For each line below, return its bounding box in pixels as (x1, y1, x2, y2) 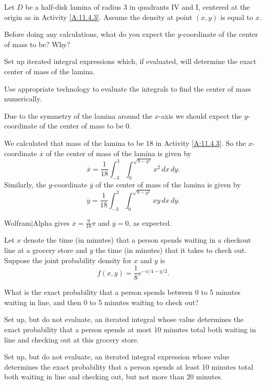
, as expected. (129, 217, 172, 228)
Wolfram (4, 217, 31, 228)
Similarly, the (4, 179, 46, 189)
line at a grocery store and (4, 244, 87, 255)
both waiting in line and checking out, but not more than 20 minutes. (4, 371, 223, 382)
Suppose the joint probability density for (4, 254, 132, 265)
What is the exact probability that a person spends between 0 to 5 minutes (4, 287, 240, 297)
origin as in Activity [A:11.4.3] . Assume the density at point (4, 11, 193, 22)
